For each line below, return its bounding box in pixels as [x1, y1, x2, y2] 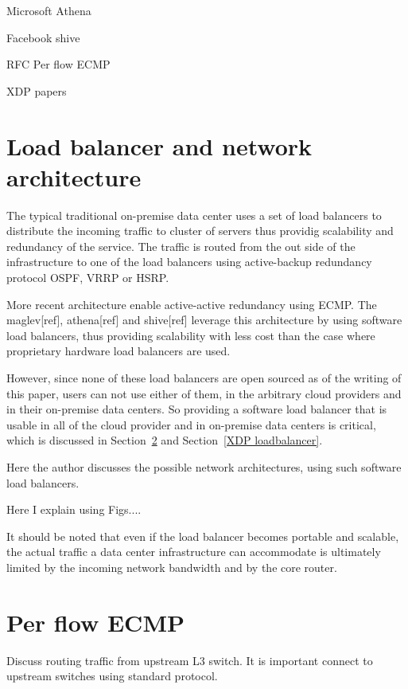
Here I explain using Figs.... [6, 501, 142, 518]
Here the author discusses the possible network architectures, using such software [6, 459, 402, 475]
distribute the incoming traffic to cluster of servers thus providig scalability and [6, 222, 394, 239]
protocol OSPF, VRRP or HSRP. [6, 269, 169, 286]
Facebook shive [6, 29, 80, 45]
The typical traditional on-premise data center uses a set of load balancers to [6, 206, 382, 223]
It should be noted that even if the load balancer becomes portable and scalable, [6, 527, 399, 544]
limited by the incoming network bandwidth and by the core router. [6, 558, 337, 575]
